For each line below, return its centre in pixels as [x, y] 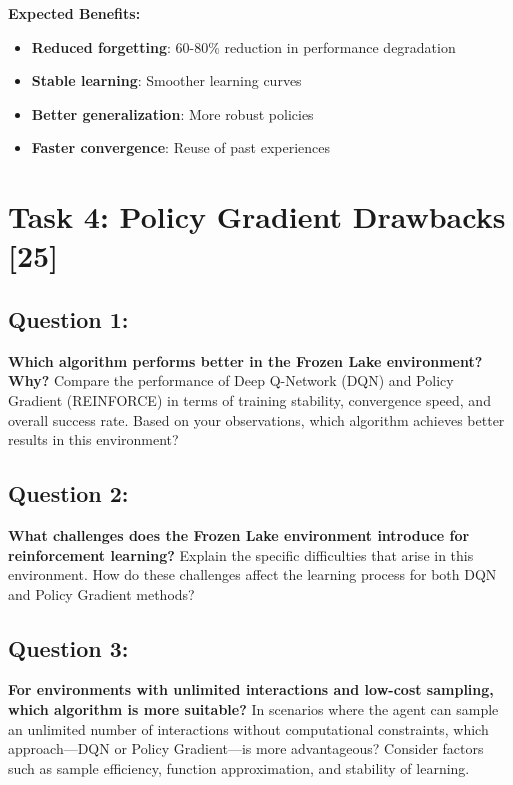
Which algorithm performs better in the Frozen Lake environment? [245, 360]
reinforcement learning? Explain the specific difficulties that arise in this [241, 554]
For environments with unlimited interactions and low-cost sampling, [251, 689]
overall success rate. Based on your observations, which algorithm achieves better [256, 419]
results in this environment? [93, 439]
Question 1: [68, 318]
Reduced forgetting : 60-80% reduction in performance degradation [243, 46]
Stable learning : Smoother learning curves [166, 80]
